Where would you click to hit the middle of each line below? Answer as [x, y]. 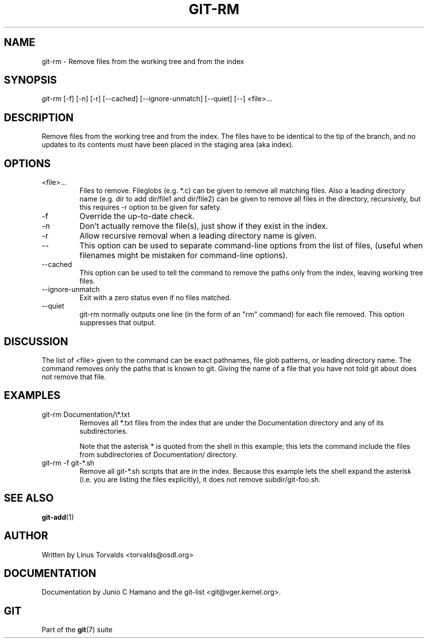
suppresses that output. [118, 323]
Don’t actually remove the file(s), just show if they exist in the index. [204, 226]
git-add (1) [58, 517]
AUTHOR [26, 536]
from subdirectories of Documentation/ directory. [159, 454]
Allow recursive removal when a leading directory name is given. [198, 236]
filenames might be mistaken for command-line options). [183, 255]
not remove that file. [74, 376]
